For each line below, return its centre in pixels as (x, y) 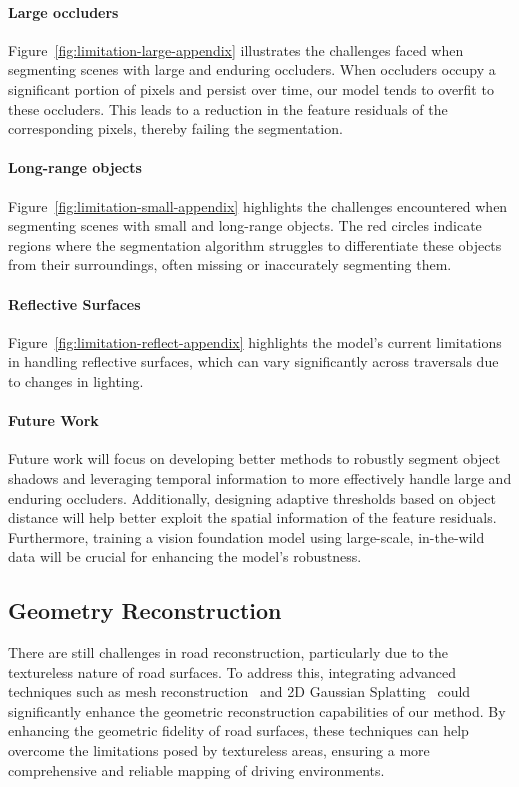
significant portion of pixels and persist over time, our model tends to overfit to (251, 88)
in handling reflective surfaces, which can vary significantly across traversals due (253, 361)
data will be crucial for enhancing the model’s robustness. (185, 556)
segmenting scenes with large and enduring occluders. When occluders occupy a (252, 69)
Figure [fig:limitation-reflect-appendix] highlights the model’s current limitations (255, 341)
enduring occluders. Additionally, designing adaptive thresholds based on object (252, 497)
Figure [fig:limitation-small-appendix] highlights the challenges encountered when (258, 205)
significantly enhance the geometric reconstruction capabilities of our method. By (257, 710)
